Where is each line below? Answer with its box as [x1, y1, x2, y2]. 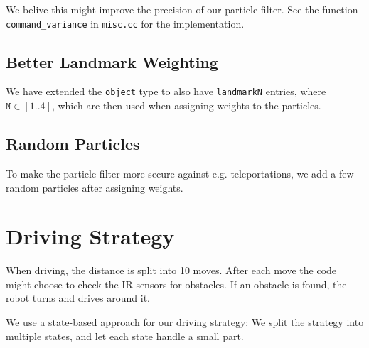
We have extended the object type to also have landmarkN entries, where [6, 84, 326, 99]
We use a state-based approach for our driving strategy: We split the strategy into [6, 315, 364, 329]
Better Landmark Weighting [6, 50, 218, 72]
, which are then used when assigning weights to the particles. [51, 98, 321, 113]
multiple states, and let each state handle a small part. [6, 328, 244, 343]
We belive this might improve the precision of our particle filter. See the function [6, 2, 358, 16]
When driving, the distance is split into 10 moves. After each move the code [6, 263, 337, 278]
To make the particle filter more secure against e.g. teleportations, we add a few [6, 165, 354, 180]
